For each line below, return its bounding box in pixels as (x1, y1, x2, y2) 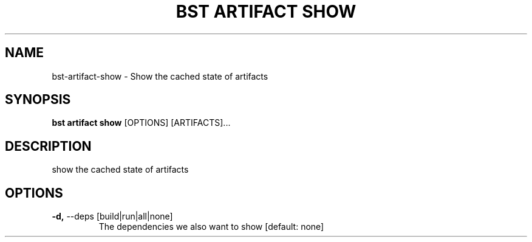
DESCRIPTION (5, 138, 92, 154)
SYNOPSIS (5, 92, 71, 108)
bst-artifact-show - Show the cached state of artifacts (52, 71, 268, 81)
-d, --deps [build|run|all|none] (52, 211, 173, 222)
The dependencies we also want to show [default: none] (98, 221, 324, 232)
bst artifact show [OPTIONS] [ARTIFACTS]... (52, 117, 231, 128)
